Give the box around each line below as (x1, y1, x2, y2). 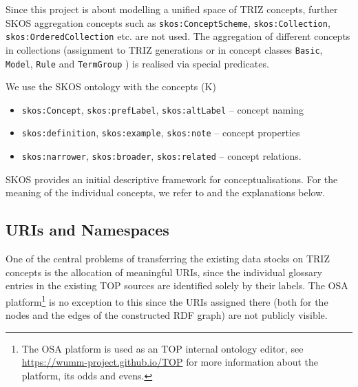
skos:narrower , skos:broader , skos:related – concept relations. (21, 149, 302, 163)
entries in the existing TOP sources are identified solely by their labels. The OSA (6, 278, 348, 293)
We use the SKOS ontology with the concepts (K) (6, 79, 216, 94)
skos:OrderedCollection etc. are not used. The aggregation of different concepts (6, 29, 350, 43)
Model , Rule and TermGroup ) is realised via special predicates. (6, 56, 269, 70)
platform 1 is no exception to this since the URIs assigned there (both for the (6, 292, 328, 308)
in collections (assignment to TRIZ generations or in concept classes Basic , (6, 42, 323, 56)
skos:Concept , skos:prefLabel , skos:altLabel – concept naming (21, 102, 304, 116)
